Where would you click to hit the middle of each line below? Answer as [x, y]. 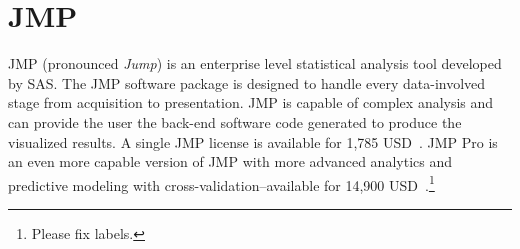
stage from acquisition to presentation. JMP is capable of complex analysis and [251, 102]
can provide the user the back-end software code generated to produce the [235, 121]
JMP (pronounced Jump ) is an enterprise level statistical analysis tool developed [255, 63]
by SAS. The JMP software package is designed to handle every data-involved [247, 82]
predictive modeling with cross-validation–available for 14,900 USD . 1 [221, 183]
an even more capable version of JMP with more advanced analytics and [230, 161]
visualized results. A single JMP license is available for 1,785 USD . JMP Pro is [253, 141]
